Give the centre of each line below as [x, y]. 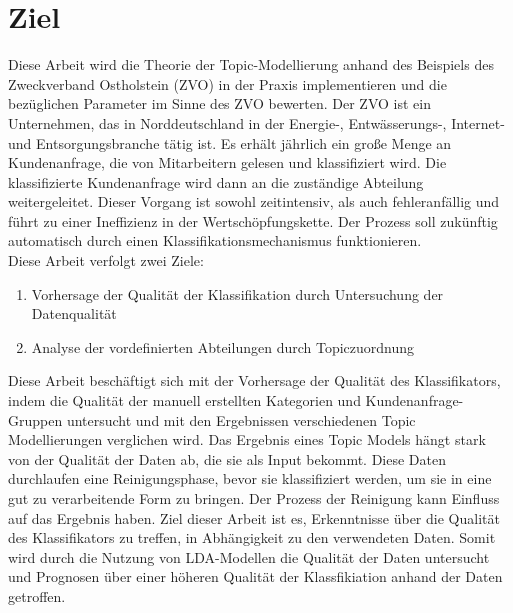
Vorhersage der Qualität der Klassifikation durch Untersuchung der [237, 293]
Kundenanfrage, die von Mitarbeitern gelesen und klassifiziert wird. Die [227, 162]
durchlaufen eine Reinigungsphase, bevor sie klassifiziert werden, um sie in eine [250, 478]
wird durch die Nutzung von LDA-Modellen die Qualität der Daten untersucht [249, 556]
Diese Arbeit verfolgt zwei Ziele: [106, 260]
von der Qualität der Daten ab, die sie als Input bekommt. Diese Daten [227, 458]
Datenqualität [74, 313]
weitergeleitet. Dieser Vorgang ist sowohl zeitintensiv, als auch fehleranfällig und [254, 201]
